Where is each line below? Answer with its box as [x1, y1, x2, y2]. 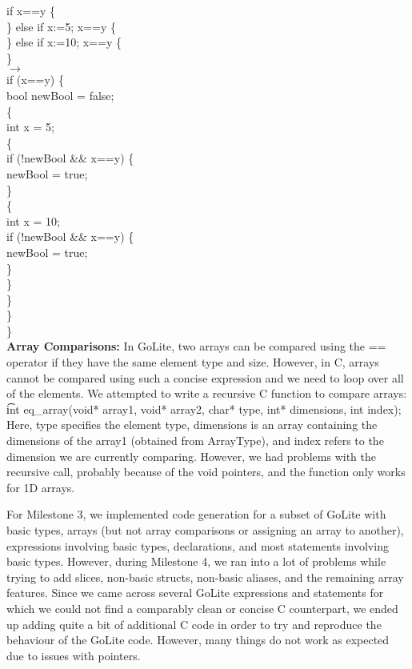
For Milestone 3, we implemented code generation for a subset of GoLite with [6, 506, 386, 523]
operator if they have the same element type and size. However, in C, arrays [6, 354, 379, 371]
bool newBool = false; [6, 86, 114, 103]
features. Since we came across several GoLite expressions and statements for [6, 584, 384, 601]
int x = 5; [6, 118, 54, 135]
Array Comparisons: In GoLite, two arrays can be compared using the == [6, 338, 386, 355]
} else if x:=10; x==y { [6, 34, 122, 50]
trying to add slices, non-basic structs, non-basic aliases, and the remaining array [6, 568, 404, 585]
